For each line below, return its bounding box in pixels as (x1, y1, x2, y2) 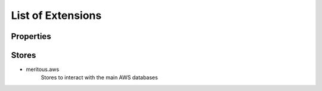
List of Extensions (11, 9, 102, 22)
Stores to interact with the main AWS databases (41, 74, 158, 81)
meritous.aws (26, 66, 60, 73)
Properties (11, 31, 51, 41)
